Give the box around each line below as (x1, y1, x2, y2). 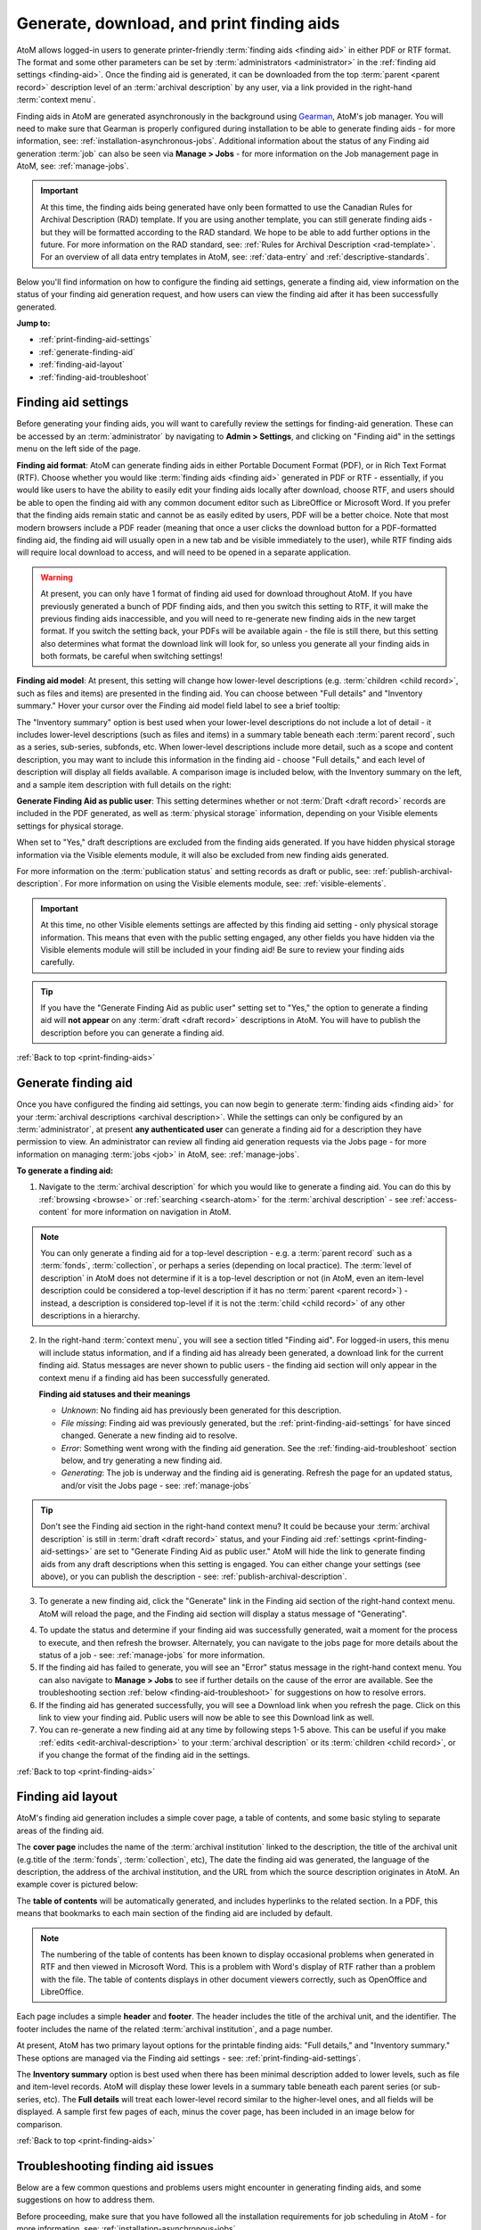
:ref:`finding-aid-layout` (38, 359, 125, 370)
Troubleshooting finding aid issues (16, 2159, 214, 2174)
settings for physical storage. (16, 821, 124, 831)
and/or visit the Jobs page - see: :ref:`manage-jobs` (61, 1480, 252, 1491)
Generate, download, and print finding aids (16, 13, 340, 33)
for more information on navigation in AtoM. (71, 1207, 232, 1218)
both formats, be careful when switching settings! (40, 651, 223, 662)
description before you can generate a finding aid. (40, 1027, 224, 1038)
